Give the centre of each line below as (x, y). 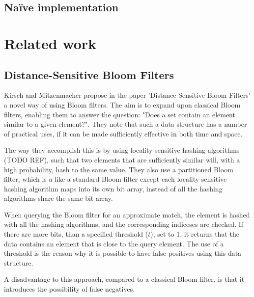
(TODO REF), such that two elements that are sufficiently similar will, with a (122, 159)
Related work (50, 43)
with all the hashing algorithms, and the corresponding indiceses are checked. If (124, 224)
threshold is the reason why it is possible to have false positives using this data (123, 253)
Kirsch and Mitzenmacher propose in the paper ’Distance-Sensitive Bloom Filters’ (127, 95)
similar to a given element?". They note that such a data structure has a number (126, 124)
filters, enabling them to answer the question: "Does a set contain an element (120, 114)
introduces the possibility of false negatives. (70, 289)
